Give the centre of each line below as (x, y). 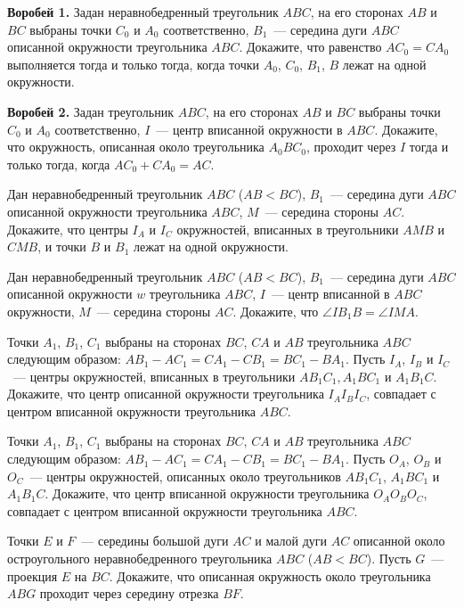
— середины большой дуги (155, 541)
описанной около (399, 541)
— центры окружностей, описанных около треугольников (185, 476)
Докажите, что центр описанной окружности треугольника (166, 394)
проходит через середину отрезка (129, 593)
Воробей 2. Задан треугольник (91, 111)
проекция (33, 575)
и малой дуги (291, 541)
